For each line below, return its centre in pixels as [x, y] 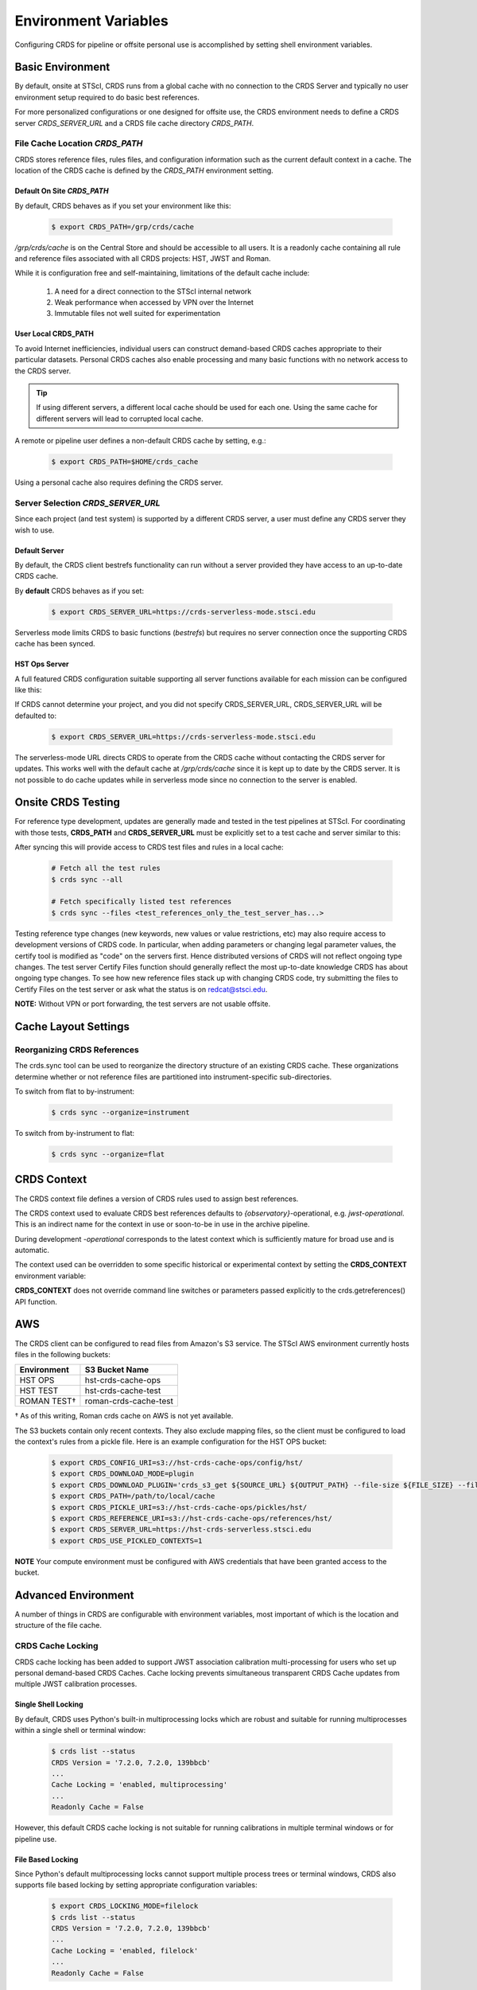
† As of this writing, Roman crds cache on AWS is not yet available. [124, 1416]
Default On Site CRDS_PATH [62, 191]
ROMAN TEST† [48, 1401]
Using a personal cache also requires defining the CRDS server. [119, 482]
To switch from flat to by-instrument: [75, 1091]
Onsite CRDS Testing [68, 803]
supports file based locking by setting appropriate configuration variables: [136, 1885]
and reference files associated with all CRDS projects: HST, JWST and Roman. [143, 258]
